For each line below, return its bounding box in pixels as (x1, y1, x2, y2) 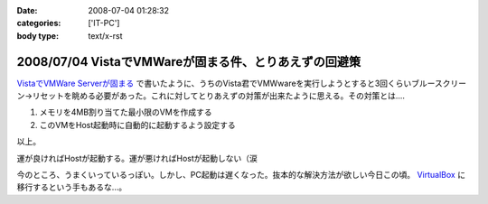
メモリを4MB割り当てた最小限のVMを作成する (39, 107, 212, 117)
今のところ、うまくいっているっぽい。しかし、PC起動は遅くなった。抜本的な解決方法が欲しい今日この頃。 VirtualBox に (16, 170, 465, 181)
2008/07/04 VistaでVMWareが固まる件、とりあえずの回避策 (16, 54, 361, 70)
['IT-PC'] (88, 18, 120, 29)
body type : (16, 30, 59, 41)
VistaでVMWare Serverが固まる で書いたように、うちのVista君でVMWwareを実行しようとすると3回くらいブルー (16, 78, 436, 88)
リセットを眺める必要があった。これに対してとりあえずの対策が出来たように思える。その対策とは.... (32, 90, 406, 101)
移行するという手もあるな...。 (16, 181, 127, 193)
